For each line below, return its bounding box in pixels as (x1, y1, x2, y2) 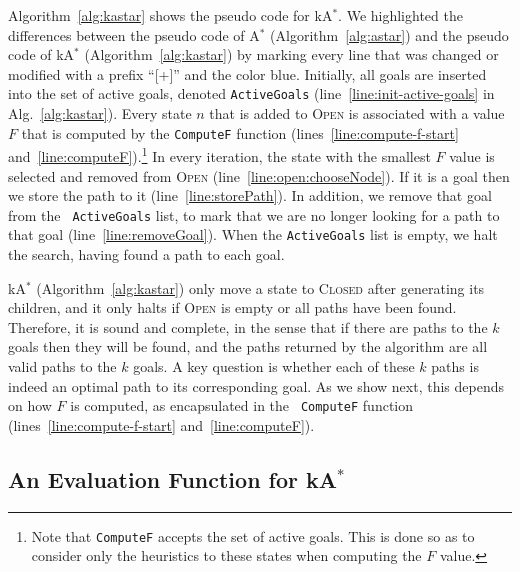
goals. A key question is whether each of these (133, 356, 415, 376)
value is (449, 145, 495, 166)
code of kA (8, 44, 75, 65)
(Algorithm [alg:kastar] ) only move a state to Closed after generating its (36, 277, 485, 298)
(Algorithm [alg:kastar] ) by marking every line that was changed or (84, 44, 499, 65)
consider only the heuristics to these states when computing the (31, 545, 422, 566)
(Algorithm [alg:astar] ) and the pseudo (270, 24, 509, 45)
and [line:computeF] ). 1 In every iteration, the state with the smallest (8, 143, 431, 166)
